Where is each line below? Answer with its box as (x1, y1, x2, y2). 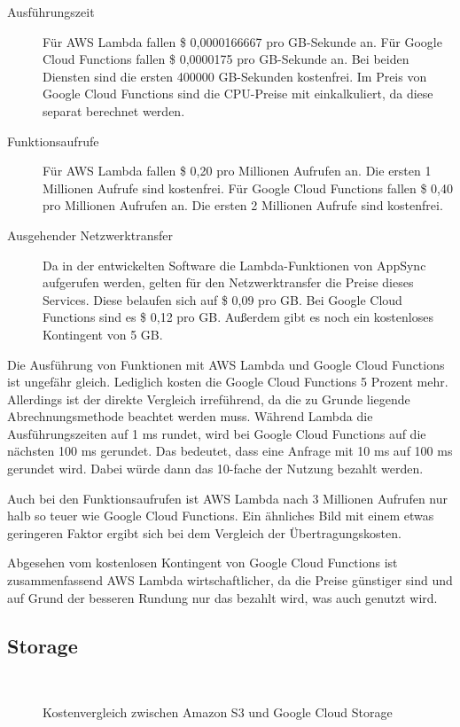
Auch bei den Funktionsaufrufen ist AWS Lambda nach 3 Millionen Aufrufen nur (7, 489, 448, 507)
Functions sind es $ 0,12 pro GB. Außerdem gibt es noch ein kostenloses (43, 308, 433, 326)
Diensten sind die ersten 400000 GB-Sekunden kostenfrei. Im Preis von (43, 66, 427, 85)
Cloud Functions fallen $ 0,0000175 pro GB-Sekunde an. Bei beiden (43, 50, 409, 68)
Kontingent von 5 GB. (43, 324, 163, 343)
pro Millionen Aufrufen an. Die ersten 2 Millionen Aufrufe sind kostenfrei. (43, 196, 443, 215)
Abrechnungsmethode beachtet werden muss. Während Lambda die (7, 407, 373, 426)
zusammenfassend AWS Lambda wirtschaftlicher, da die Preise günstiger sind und (7, 571, 453, 590)
